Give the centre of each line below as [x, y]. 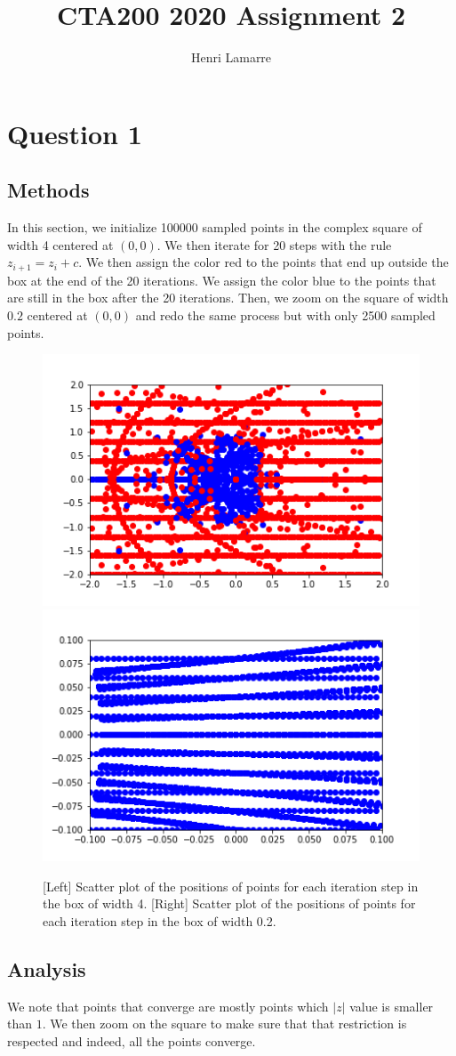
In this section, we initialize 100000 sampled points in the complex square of [215, 227]
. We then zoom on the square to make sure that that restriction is [224, 1024]
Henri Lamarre [231, 57]
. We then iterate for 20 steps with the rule [274, 244]
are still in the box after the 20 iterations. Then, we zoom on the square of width [228, 298]
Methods [48, 190]
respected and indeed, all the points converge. [132, 1040]
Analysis [47, 968]
